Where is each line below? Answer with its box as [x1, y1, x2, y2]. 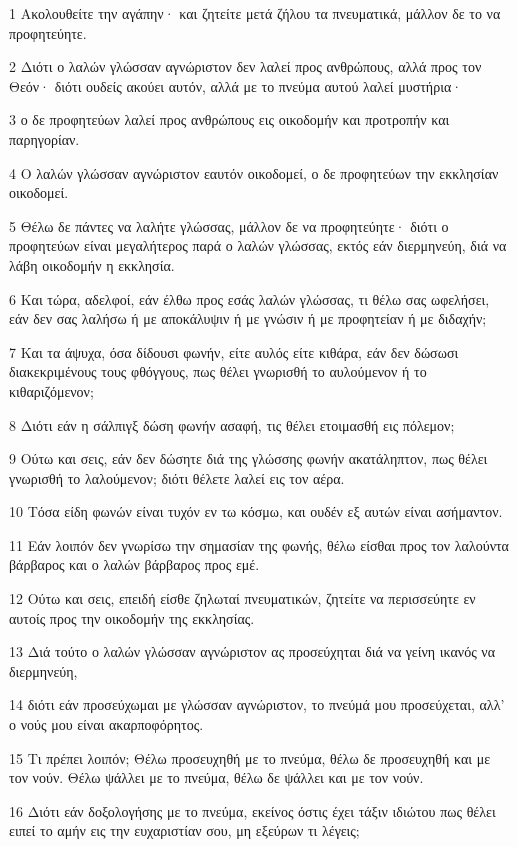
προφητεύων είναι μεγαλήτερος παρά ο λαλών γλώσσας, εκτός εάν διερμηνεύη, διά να [9, 235, 507, 256]
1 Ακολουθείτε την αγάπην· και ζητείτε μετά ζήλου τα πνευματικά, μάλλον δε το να [9, 3, 501, 23]
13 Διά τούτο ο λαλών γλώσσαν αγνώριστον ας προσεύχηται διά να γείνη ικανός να [9, 641, 496, 662]
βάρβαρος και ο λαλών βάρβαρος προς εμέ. [9, 554, 260, 575]
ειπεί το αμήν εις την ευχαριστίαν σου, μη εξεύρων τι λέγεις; [9, 820, 360, 841]
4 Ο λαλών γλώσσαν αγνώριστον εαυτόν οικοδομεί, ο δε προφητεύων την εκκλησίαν [9, 162, 499, 183]
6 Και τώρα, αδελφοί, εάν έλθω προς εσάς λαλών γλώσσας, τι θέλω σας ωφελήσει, [9, 288, 490, 309]
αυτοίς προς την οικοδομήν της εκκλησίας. [9, 607, 255, 628]
